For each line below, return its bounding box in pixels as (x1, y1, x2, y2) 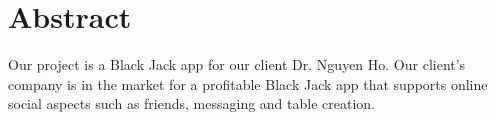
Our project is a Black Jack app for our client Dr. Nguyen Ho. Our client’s (8, 54, 466, 75)
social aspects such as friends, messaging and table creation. (8, 93, 375, 114)
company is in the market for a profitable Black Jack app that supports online (8, 73, 488, 94)
